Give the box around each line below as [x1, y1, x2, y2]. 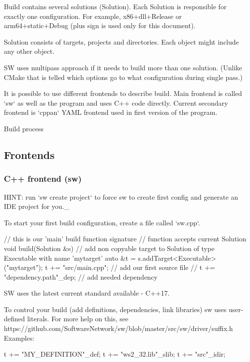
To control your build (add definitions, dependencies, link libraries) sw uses [4, 304, 227, 314]
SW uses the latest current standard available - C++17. [4, 288, 170, 298]
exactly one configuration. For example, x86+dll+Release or [4, 11, 182, 21]
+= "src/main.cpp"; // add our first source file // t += [50, 262, 215, 272]
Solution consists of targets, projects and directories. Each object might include [4, 36, 239, 47]
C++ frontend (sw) [4, 173, 82, 185]
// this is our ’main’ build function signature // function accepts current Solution [4, 234, 247, 244]
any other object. [4, 46, 55, 56]
